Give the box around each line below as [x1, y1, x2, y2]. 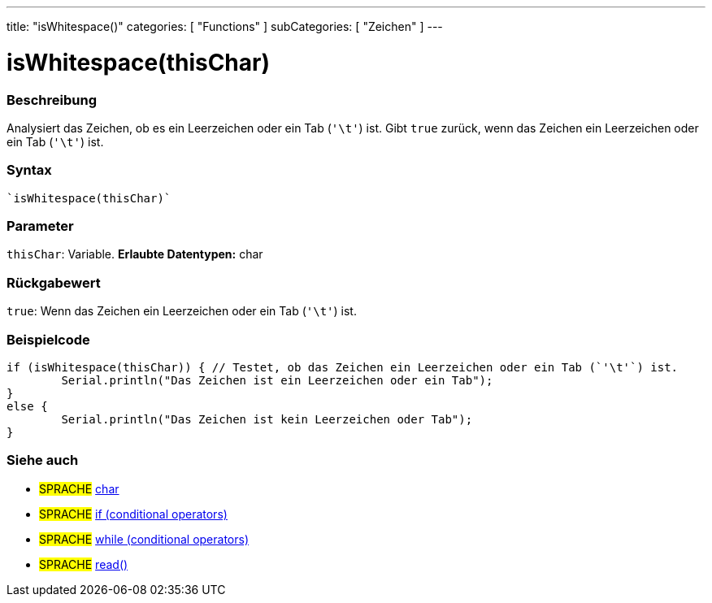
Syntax [7, 162, 52, 179]
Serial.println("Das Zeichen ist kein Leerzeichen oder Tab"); [61, 412, 473, 426]
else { [7, 399, 48, 413]
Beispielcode [7, 331, 90, 348]
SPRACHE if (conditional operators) [39, 506, 228, 521]
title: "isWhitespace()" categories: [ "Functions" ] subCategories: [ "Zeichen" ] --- [7, 20, 443, 33]
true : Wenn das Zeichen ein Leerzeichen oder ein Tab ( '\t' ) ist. [7, 304, 357, 319]
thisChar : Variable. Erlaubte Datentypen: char [7, 247, 263, 262]
